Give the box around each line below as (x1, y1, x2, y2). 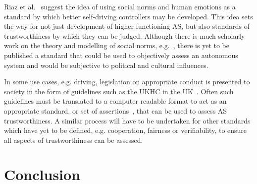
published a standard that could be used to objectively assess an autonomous (4, 50, 238, 60)
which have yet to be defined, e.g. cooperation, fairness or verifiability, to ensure (4, 125, 247, 135)
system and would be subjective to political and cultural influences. (4, 60, 208, 70)
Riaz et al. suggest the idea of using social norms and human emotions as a (4, 1, 236, 11)
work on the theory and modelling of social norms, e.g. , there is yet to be (4, 40, 229, 51)
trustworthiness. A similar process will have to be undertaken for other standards (4, 115, 251, 125)
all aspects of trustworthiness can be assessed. (4, 134, 143, 145)
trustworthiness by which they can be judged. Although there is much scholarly (4, 30, 245, 41)
